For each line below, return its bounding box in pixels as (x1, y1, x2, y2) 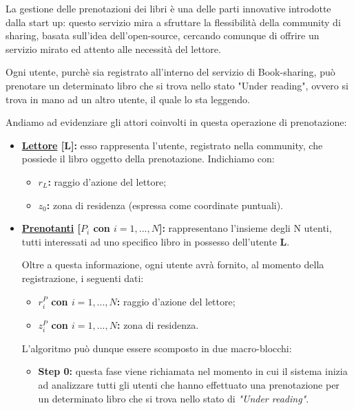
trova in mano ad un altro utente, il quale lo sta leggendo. (6, 91, 250, 106)
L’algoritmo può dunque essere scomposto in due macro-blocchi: (21, 341, 292, 355)
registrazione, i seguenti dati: (21, 270, 144, 285)
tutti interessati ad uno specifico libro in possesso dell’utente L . (21, 234, 290, 248)
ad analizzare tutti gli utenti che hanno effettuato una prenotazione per (38, 378, 340, 391)
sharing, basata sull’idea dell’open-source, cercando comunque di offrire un (6, 28, 320, 43)
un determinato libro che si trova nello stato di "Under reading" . (38, 391, 309, 405)
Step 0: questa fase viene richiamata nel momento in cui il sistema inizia (38, 364, 348, 378)
